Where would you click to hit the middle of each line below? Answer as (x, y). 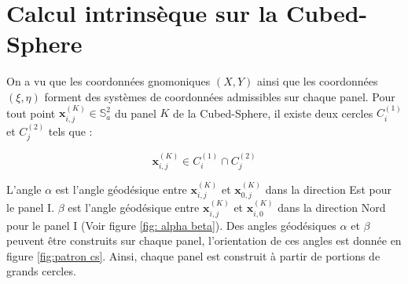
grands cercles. (41, 271)
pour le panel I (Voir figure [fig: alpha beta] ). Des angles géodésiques (171, 225)
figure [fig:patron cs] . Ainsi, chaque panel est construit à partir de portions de (193, 255)
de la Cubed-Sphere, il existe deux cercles (273, 113)
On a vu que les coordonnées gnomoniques (108, 81)
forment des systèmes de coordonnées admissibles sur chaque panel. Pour (220, 96)
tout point (31, 113)
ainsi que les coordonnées (318, 81)
